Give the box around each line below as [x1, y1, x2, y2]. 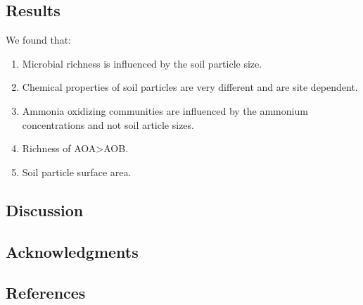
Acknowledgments [6, 240, 139, 262]
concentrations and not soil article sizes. [22, 117, 194, 132]
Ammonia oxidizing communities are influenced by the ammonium [22, 103, 308, 118]
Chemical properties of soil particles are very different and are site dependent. [22, 80, 358, 94]
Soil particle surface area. [22, 164, 132, 179]
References [6, 282, 86, 304]
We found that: [6, 32, 71, 47]
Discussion [6, 199, 84, 220]
